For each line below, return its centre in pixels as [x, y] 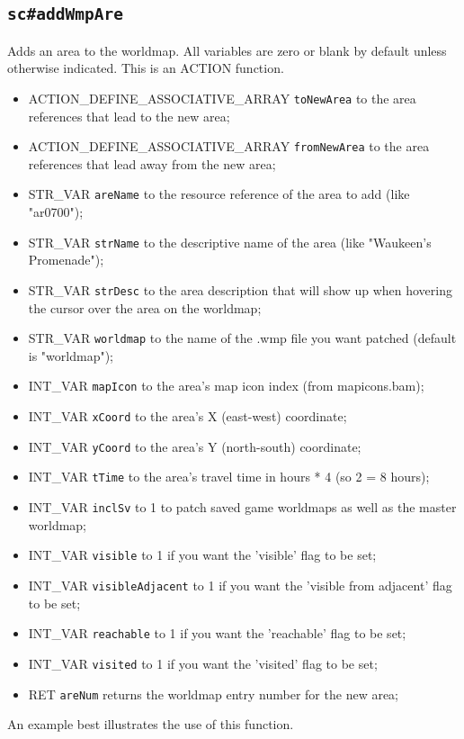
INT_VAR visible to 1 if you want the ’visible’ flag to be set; [202, 555]
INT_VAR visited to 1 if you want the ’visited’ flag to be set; [203, 663]
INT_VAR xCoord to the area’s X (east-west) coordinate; [187, 416]
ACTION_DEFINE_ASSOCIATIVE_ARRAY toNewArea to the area [222, 98]
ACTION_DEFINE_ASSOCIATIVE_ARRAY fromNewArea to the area [229, 146]
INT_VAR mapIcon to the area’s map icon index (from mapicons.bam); [226, 386]
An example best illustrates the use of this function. [151, 724]
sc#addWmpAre [65, 14]
